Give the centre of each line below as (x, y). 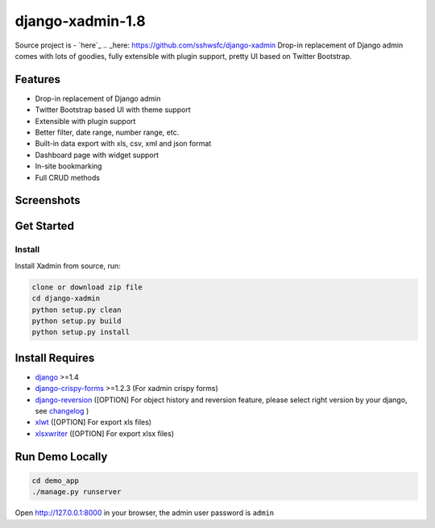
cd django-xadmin (66, 299)
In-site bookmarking (68, 166)
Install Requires (55, 358)
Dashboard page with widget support (97, 155)
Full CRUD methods (68, 177)
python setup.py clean (77, 310)
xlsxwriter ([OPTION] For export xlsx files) (105, 433)
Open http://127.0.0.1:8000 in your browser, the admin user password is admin (145, 513)
